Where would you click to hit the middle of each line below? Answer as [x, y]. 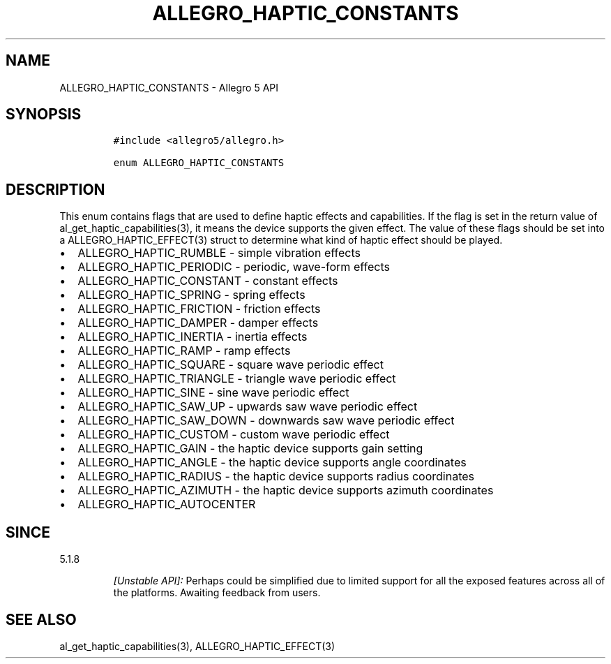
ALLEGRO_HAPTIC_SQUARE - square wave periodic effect [231, 365]
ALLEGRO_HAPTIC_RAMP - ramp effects [184, 351]
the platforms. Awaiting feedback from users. [217, 593]
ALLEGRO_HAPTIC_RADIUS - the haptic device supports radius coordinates [276, 477]
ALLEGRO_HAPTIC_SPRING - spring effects [191, 295]
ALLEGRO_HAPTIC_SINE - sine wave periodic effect [213, 393]
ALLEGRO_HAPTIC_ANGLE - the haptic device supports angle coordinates [272, 463]
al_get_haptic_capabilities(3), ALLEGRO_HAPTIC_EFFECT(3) [197, 646]
